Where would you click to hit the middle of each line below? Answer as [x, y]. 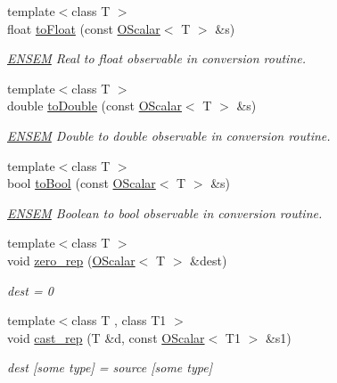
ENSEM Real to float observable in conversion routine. [157, 58]
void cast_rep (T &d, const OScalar [106, 337]
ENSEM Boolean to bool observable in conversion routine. [165, 212]
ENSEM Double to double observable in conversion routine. [169, 135]
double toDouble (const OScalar [95, 106]
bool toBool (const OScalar [82, 183]
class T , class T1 [119, 320]
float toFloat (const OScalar [84, 28]
